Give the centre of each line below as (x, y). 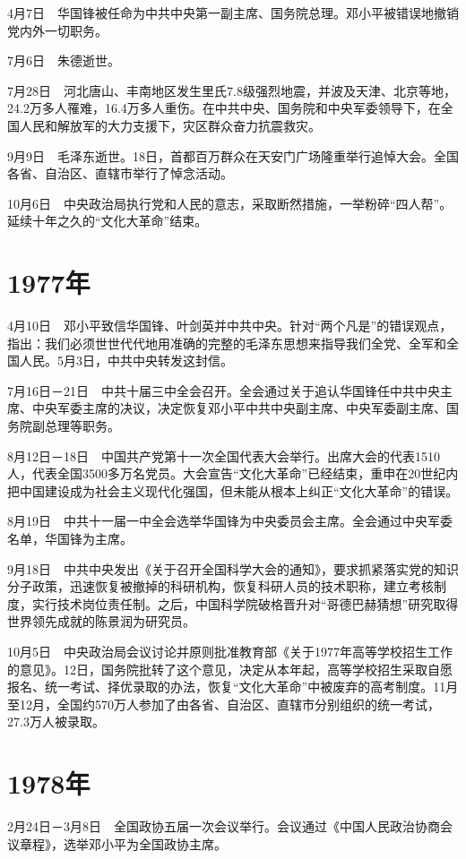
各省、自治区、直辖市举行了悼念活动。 (120, 173)
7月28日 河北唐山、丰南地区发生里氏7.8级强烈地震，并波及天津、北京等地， (232, 90)
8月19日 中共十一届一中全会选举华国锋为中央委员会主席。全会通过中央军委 (230, 521)
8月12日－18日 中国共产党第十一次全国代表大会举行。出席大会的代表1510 (224, 455)
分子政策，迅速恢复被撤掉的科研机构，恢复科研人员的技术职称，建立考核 (220, 586)
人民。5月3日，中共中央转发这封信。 (126, 361)
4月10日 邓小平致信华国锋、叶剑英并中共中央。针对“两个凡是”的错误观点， (230, 326)
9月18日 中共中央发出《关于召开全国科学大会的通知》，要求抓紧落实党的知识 (233, 568)
